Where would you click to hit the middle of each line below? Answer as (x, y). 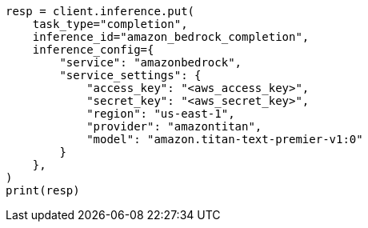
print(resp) (43, 190)
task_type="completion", (110, 24)
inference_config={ (93, 50)
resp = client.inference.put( (100, 11)
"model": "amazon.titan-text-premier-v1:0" (225, 139)
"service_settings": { (130, 75)
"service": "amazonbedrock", (151, 62)
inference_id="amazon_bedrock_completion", (171, 37)
